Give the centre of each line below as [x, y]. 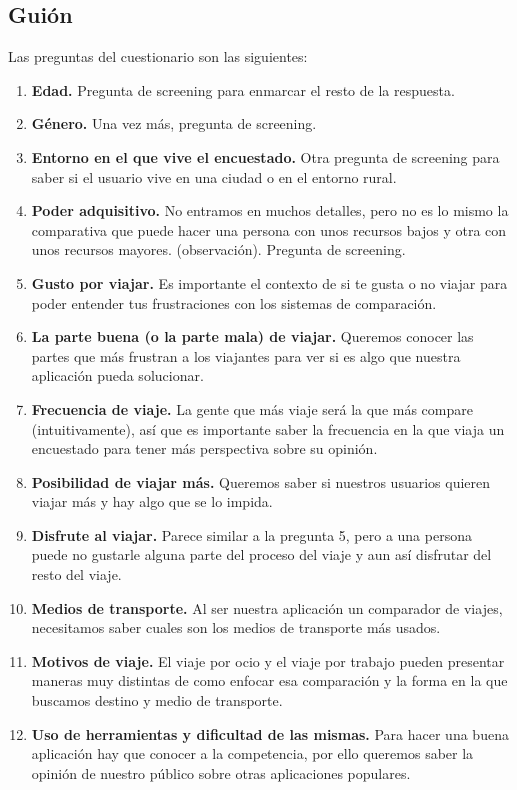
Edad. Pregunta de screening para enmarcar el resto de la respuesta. [243, 89]
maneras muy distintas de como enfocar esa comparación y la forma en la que [269, 680]
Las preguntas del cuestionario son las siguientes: [158, 56]
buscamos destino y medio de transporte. [157, 700]
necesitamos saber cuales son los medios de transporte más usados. [236, 627]
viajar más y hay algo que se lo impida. [152, 501]
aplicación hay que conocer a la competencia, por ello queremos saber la [252, 753]
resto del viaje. [76, 574]
